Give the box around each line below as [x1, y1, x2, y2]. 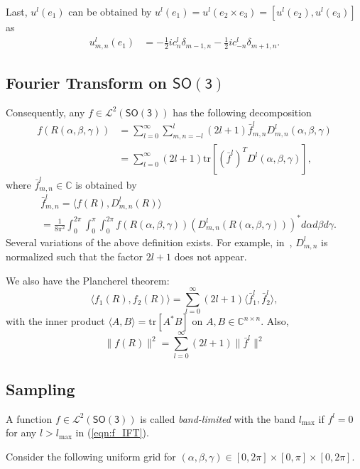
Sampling [6, 377, 75, 399]
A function [6, 411, 53, 426]
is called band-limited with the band [140, 411, 295, 426]
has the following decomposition [173, 104, 312, 119]
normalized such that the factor [6, 249, 143, 264]
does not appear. [174, 249, 247, 264]
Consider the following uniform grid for [6, 448, 176, 463]
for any [6, 425, 37, 440]
